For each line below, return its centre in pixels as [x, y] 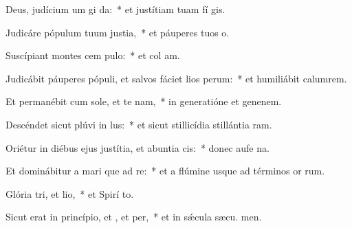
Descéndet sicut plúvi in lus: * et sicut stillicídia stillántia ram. [139, 124]
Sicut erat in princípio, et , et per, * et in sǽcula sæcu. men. [134, 217]
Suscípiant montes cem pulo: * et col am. [93, 55]
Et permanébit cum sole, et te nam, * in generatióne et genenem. [144, 101]
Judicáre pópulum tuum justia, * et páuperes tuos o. [118, 32]
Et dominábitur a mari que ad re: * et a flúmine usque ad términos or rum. [165, 171]
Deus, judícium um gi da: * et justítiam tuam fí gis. [115, 9]
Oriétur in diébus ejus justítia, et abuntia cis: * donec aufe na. [137, 147]
